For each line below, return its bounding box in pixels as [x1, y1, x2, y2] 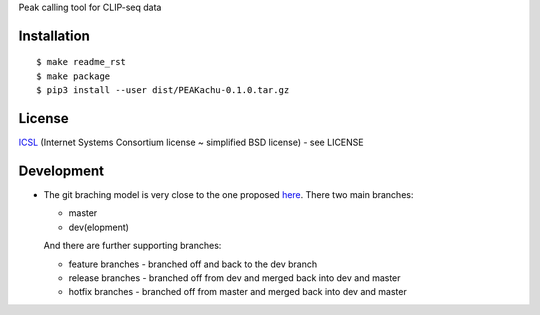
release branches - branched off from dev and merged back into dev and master [68, 271, 401, 284]
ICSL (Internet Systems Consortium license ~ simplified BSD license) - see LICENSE [18, 136, 364, 149]
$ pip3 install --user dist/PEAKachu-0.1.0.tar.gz [36, 85, 290, 96]
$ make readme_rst [36, 56, 127, 68]
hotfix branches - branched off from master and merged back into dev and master [68, 286, 407, 298]
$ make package [36, 70, 111, 82]
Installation [18, 27, 90, 44]
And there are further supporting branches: [43, 240, 222, 252]
